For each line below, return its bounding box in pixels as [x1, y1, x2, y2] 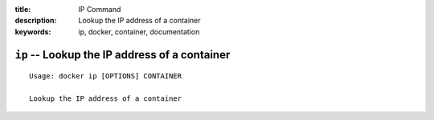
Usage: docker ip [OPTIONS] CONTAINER [29, 72, 182, 81]
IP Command [78, 5, 121, 14]
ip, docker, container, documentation [78, 26, 200, 36]
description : [14, 16, 57, 26]
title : [14, 5, 31, 14]
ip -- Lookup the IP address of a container [14, 48, 231, 62]
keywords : [14, 26, 51, 36]
